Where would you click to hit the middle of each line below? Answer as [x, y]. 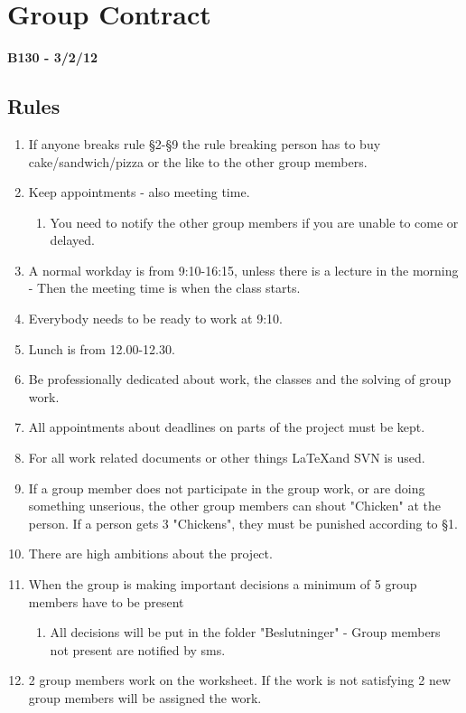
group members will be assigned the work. [145, 697]
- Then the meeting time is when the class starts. [164, 288]
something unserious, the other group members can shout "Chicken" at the [235, 506]
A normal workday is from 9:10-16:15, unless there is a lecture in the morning [243, 270]
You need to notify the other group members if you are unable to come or [254, 222]
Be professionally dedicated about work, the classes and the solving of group [240, 379]
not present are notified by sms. [138, 649]
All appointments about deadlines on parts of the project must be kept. [227, 427]
